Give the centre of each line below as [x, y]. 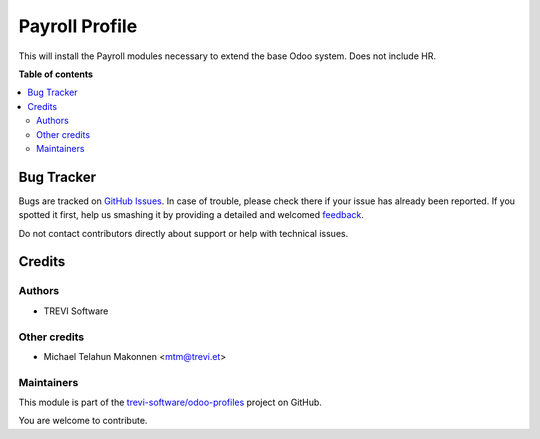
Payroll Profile [78, 26]
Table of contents [56, 74]
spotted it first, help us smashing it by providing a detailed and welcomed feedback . [191, 215]
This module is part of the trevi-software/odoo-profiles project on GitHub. [170, 402]
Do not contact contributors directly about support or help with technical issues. [183, 233]
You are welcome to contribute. [83, 421]
